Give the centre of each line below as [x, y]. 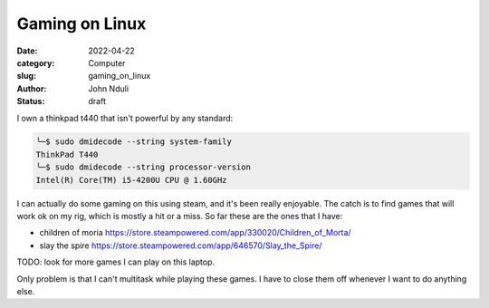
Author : [32, 88]
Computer [107, 63]
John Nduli [109, 88]
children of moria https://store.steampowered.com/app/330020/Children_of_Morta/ [196, 233]
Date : [27, 51]
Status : [31, 101]
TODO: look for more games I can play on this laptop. [116, 262]
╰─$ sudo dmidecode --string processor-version [143, 167]
